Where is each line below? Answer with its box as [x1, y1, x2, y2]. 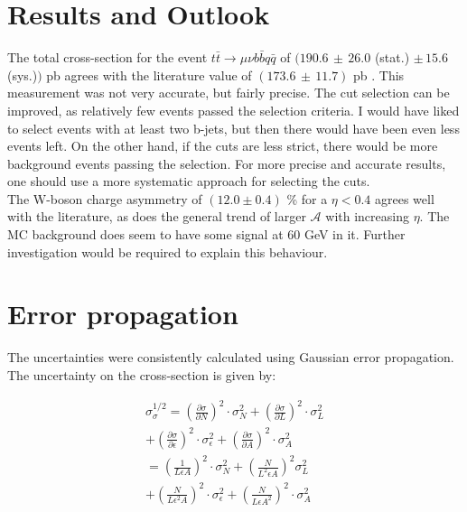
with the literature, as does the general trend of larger [7, 207, 306, 226]
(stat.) [374, 48, 410, 67]
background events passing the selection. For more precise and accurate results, [7, 154, 446, 172]
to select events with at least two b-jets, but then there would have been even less [7, 118, 460, 137]
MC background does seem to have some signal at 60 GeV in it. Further [7, 225, 406, 244]
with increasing [325, 207, 409, 226]
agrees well [375, 189, 434, 208]
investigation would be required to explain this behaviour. [7, 242, 328, 261]
